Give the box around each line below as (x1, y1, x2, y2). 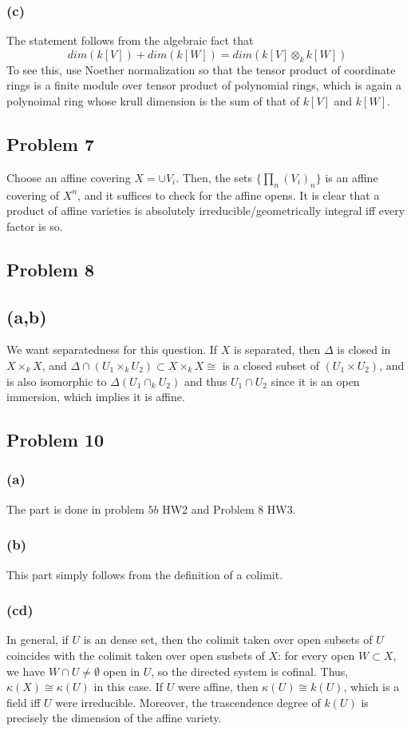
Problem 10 (6, 427, 105, 452)
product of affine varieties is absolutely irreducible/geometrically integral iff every (6, 202, 405, 219)
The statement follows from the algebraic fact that (6, 32, 254, 49)
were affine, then (177, 678, 259, 695)
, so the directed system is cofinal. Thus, (151, 662, 349, 679)
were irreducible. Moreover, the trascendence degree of (55, 693, 321, 710)
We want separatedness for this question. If (6, 341, 218, 358)
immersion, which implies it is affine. (6, 388, 185, 405)
